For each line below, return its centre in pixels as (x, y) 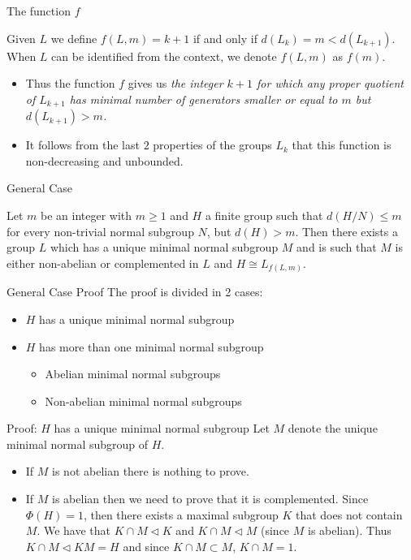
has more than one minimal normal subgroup (151, 346)
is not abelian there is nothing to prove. (151, 471)
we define (74, 38)
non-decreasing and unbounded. (104, 160)
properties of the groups (212, 145)
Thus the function (70, 83)
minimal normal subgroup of (78, 444)
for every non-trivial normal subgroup (100, 231)
